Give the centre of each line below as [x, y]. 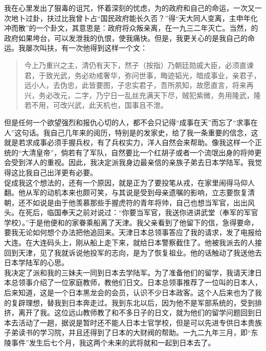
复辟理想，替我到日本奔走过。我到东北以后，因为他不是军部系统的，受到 [133, 302]
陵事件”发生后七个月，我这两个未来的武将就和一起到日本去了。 [110, 342]
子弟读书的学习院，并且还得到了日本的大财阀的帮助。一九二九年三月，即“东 [131, 332]
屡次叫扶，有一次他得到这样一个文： [86, 48]
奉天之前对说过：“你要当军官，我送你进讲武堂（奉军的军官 [160, 212]
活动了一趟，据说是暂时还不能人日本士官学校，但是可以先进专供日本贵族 [140, 322]
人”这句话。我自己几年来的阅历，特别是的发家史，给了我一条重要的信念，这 [131, 132]
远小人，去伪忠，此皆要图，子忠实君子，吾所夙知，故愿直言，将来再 [139, 85]
